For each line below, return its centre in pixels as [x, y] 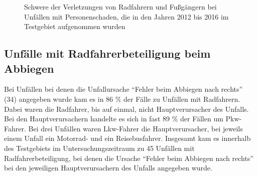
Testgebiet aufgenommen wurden [75, 26]
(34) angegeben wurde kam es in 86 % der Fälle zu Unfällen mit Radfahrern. [122, 99]
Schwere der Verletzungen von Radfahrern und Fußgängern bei [120, 7]
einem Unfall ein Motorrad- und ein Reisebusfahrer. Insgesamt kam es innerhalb [127, 138]
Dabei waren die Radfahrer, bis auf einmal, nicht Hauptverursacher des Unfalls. [126, 109]
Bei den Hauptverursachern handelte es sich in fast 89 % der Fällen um [114, 119]
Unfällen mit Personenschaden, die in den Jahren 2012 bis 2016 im [126, 16]
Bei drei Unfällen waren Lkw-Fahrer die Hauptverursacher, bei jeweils [136, 128]
